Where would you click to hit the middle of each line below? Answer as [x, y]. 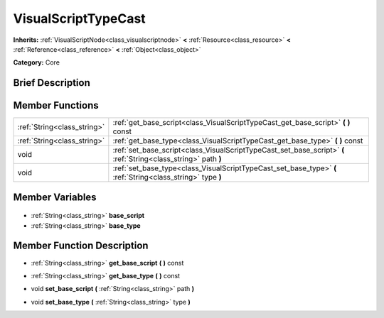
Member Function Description [81, 246]
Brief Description [52, 83]
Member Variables [55, 197]
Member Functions [56, 105]
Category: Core [37, 62]
